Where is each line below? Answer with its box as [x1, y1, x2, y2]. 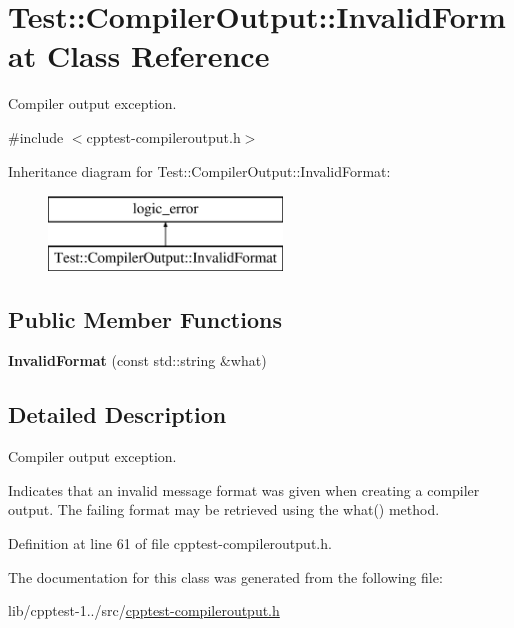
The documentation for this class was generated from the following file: [8, 566, 443, 587]
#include [8, 126, 64, 147]
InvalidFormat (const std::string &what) [8, 350, 267, 371]
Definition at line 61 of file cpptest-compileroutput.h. [8, 533, 332, 554]
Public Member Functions [8, 303, 282, 334]
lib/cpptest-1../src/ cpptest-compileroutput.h [8, 600, 280, 621]
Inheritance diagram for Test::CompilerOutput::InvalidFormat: [8, 160, 391, 181]
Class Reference [46, 35, 270, 76]
